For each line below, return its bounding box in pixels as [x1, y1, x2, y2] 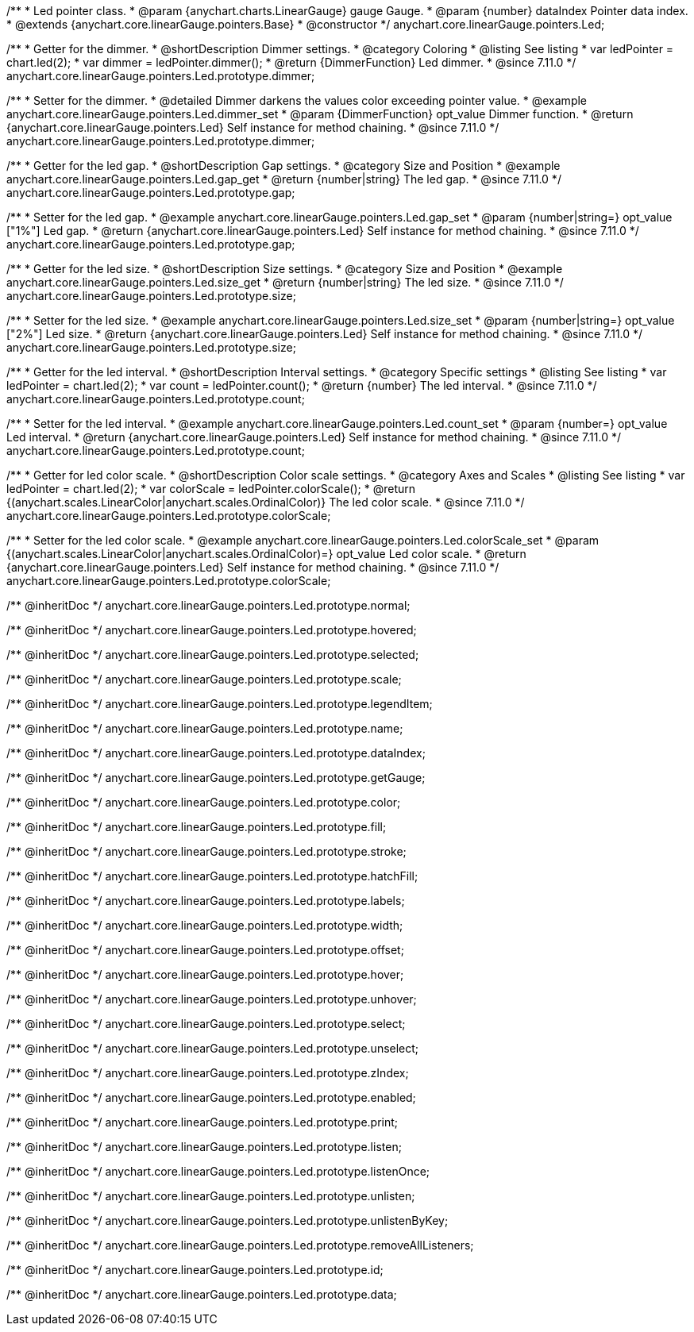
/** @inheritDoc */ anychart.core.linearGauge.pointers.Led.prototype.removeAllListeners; [6, 1238, 474, 1252]
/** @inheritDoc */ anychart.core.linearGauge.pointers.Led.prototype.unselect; [6, 1041, 419, 1055]
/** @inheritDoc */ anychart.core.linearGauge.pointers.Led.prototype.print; [6, 1115, 399, 1129]
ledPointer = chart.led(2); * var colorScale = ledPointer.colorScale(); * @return [6, 482, 416, 495]
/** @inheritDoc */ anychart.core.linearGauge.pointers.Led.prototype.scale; [6, 672, 402, 686]
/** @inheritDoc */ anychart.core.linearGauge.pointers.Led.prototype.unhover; [6, 992, 417, 1006]
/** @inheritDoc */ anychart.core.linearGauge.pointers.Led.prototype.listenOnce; [6, 1165, 430, 1178]
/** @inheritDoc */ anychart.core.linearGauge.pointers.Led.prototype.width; [6, 918, 403, 932]
